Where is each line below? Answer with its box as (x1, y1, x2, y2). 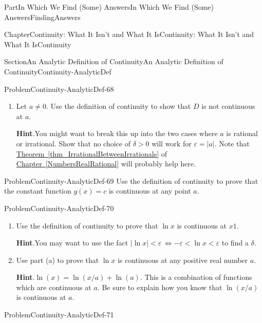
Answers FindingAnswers (4, 11, 81, 22)
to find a (221, 237, 249, 248)
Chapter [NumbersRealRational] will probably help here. (16, 158, 196, 169)
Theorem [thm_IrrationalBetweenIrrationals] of (16, 148, 167, 159)
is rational (226, 128, 258, 139)
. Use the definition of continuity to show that (46, 101, 191, 111)
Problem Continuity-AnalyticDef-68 (4, 83, 114, 94)
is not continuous (201, 101, 255, 111)
